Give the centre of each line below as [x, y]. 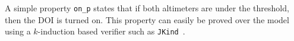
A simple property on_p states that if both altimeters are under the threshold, [147, 8]
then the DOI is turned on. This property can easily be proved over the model [147, 19]
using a [18, 31]
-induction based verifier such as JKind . [111, 31]
